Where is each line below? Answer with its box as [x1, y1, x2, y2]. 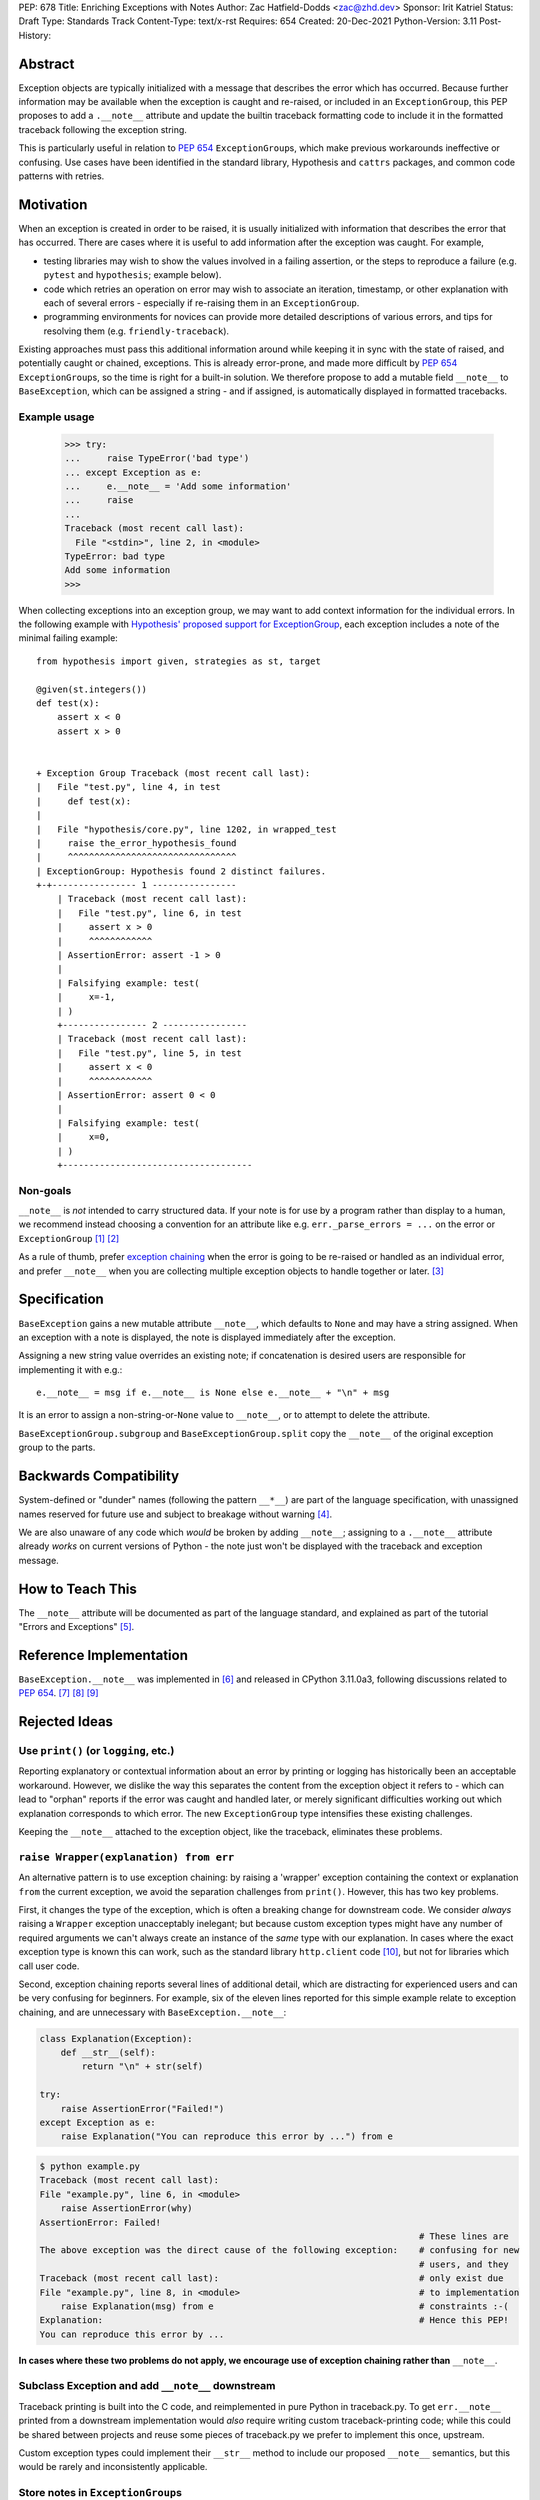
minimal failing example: [18, 632, 119, 644]
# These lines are [418, 2230, 509, 2242]
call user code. [18, 1960, 80, 1972]
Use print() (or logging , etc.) [18, 1744, 175, 1758]
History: [18, 29, 52, 41]
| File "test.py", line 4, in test [36, 781, 222, 793]
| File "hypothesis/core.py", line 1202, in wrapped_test [36, 823, 337, 835]
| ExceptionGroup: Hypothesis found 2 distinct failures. [36, 865, 327, 877]
